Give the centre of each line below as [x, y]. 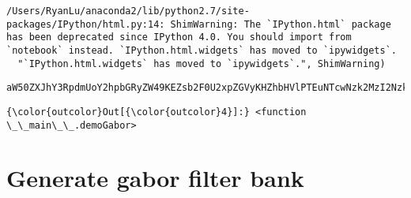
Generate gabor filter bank [155, 178]
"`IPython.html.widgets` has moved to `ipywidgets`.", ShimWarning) [202, 64]
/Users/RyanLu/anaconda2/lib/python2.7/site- [128, 11]
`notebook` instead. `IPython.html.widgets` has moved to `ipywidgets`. [202, 50]
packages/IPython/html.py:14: [86, 24]
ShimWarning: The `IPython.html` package [281, 24]
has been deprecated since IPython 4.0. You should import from [179, 37]
